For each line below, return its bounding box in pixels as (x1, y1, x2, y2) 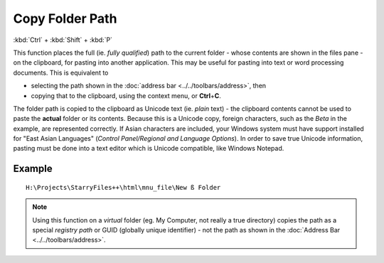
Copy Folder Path (13, 11, 117, 26)
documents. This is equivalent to (13, 68, 109, 77)
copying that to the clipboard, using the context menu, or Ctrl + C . (31, 91, 222, 100)
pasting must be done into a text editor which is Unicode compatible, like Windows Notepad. (13, 144, 284, 153)
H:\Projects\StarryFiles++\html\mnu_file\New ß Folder (26, 183, 221, 191)
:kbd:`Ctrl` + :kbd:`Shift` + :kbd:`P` (13, 36, 113, 44)
